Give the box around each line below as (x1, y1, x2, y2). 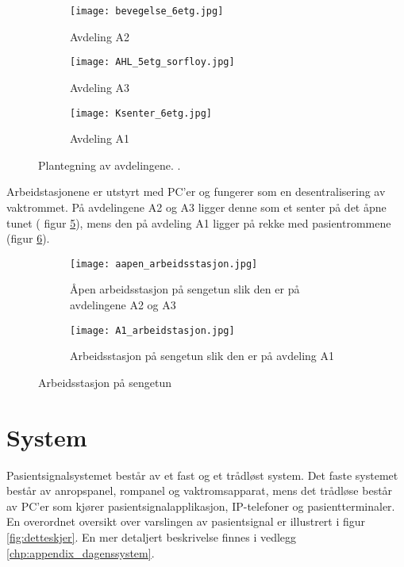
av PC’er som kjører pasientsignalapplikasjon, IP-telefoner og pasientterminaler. (6, 497, 395, 514)
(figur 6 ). (6, 230, 50, 247)
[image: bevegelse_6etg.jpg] (70, 6, 224, 17)
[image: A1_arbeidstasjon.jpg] (70, 324, 235, 336)
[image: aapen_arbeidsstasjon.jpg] (70, 258, 258, 270)
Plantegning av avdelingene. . (38, 156, 181, 173)
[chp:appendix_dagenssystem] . (6, 544, 155, 561)
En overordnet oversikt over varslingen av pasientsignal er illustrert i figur (6, 513, 366, 530)
